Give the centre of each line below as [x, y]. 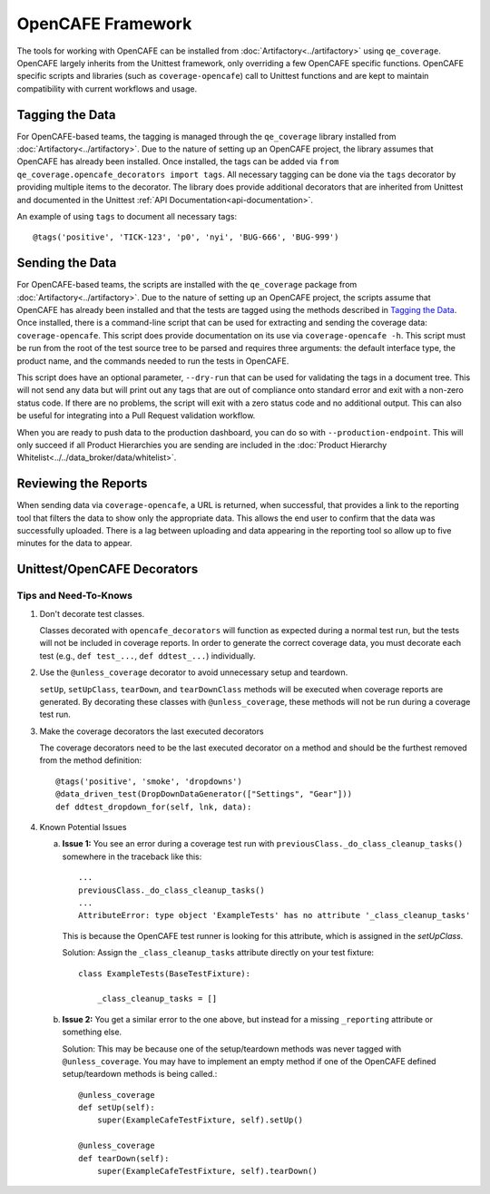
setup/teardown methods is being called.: [140, 1074]
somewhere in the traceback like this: [132, 856]
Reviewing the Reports [82, 484]
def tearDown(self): [124, 1158]
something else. [92, 1032]
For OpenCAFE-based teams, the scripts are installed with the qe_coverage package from [187, 285]
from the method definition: [91, 760]
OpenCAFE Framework [104, 24]
